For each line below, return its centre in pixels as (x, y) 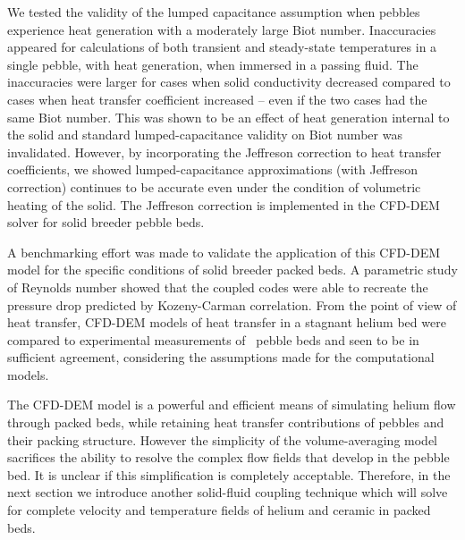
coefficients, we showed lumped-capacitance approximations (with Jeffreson (213, 169)
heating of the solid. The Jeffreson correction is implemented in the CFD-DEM (224, 204)
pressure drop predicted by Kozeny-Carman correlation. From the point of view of (232, 304)
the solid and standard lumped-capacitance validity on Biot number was (205, 135)
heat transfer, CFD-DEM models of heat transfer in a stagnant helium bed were (227, 322)
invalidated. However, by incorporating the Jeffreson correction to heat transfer (224, 152)
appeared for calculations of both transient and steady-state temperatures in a (222, 47)
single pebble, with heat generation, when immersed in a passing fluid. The (213, 64)
